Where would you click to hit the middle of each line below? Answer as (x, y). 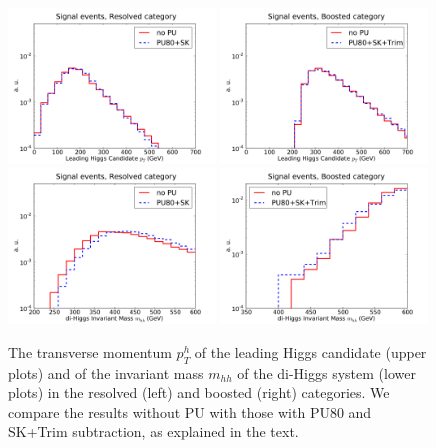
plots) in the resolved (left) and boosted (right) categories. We (199, 392)
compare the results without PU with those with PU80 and (190, 411)
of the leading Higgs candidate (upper (310, 351)
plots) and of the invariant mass (106, 372)
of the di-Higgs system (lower (326, 372)
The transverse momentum (90, 351)
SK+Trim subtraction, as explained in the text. (153, 431)
